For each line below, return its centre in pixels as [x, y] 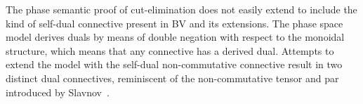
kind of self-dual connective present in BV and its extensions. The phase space [174, 23]
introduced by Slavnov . [58, 92]
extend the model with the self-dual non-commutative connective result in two [174, 64]
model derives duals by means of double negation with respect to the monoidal [175, 37]
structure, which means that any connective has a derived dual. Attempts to [170, 50]
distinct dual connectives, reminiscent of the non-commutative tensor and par [172, 78]
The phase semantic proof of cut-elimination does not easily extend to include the [181, 9]
